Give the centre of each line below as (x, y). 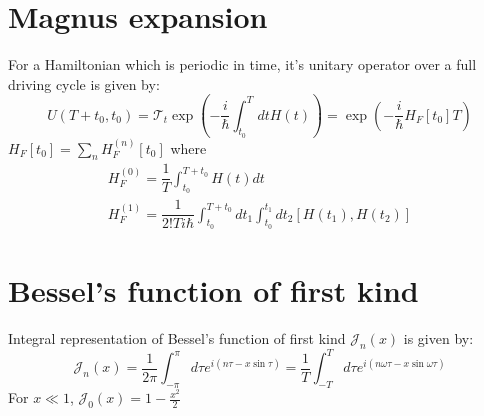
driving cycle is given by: (84, 83)
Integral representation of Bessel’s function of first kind (177, 337)
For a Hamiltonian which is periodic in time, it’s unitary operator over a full (242, 64)
